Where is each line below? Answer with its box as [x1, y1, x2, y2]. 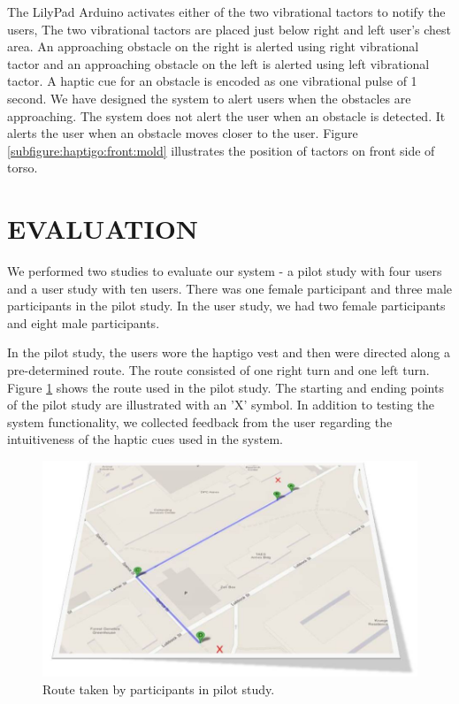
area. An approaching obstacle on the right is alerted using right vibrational [7, 37, 419, 56]
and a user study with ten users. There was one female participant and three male [7, 279, 452, 297]
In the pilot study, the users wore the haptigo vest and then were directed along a [7, 343, 450, 362]
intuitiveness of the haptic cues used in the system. [7, 430, 283, 448]
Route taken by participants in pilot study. [42, 679, 275, 698]
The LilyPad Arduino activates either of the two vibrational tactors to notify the [7, 3, 446, 20]
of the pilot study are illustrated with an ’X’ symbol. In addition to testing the [7, 395, 435, 414]
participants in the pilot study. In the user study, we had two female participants [7, 296, 446, 315]
